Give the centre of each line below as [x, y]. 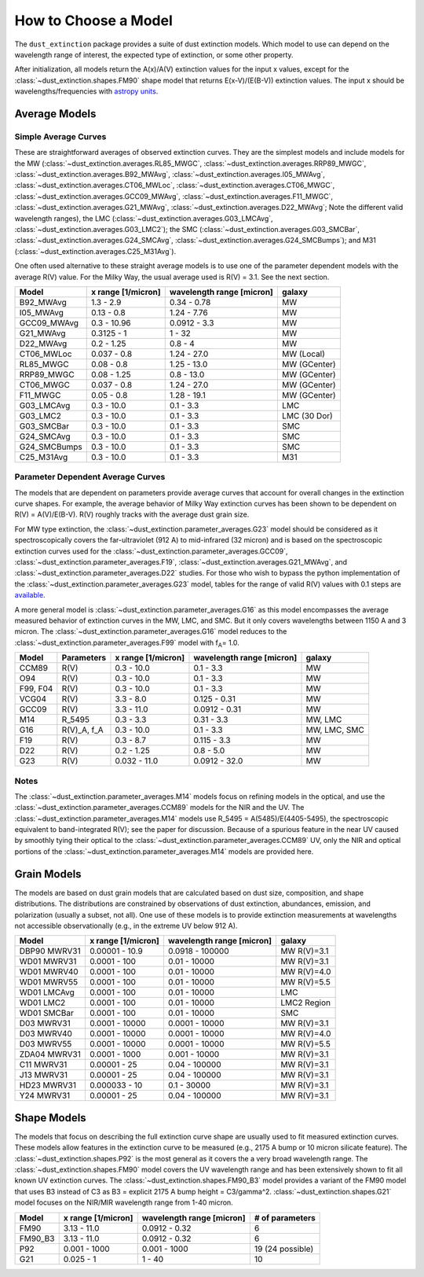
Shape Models [50, 1118]
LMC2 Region [305, 1003]
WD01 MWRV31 [48, 962]
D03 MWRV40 [46, 1034]
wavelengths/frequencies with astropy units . [86, 91]
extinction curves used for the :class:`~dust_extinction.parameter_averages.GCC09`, [151, 551]
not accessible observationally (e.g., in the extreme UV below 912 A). [126, 926]
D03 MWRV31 [45, 1024]
